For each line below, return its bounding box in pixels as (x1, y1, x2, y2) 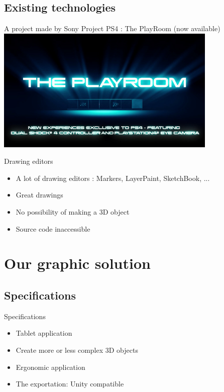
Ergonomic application (16, 361, 85, 372)
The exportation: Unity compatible (16, 378, 124, 389)
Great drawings (16, 189, 63, 200)
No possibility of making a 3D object (16, 206, 130, 217)
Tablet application (16, 328, 72, 338)
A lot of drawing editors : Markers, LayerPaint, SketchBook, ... (16, 172, 210, 183)
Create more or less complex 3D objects (16, 344, 138, 355)
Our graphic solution (4, 253, 151, 273)
